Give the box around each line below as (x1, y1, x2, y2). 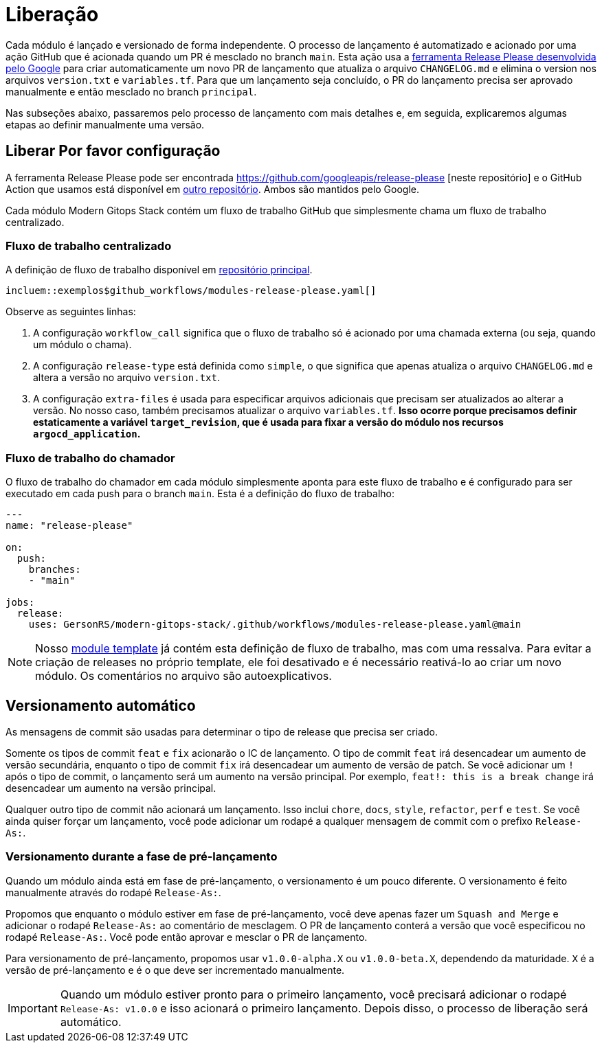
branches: (28, 564, 81, 576)
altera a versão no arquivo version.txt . (33, 372, 220, 384)
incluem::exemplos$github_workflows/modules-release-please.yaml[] (5, 285, 377, 297)
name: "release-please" (5, 520, 133, 532)
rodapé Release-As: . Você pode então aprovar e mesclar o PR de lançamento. (5, 931, 368, 943)
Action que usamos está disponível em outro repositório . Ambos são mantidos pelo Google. (5, 183, 420, 195)
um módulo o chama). (33, 339, 132, 351)
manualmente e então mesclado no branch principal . (5, 85, 257, 98)
